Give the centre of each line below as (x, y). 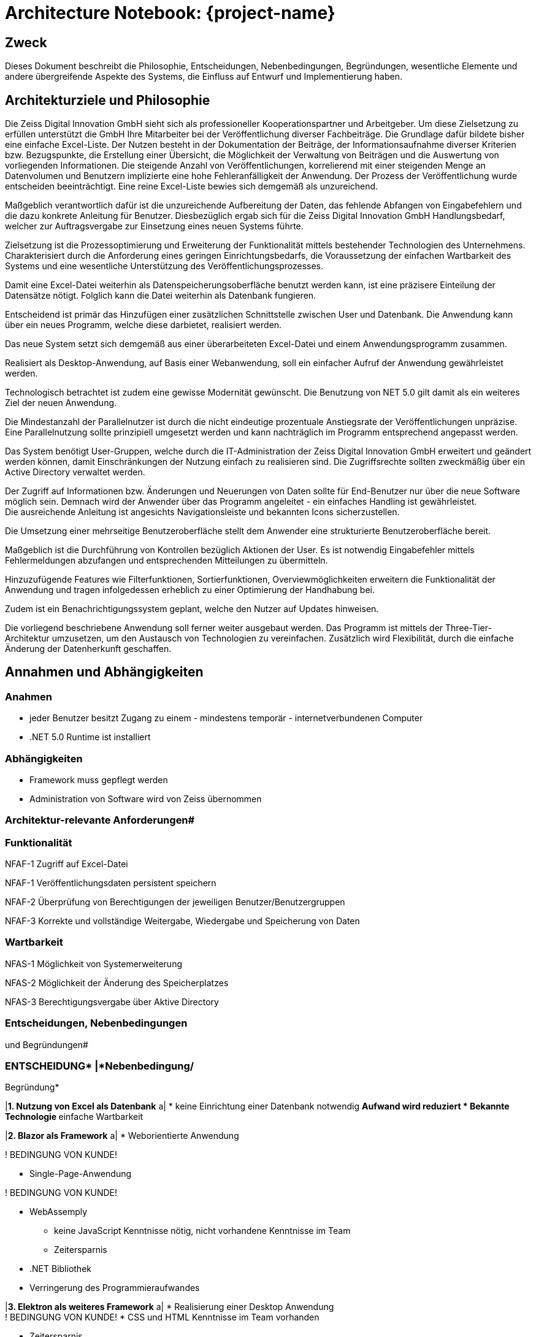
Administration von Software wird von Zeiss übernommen (146, 799)
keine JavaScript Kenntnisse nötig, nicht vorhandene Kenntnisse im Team (202, 1231)
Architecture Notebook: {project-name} (170, 13)
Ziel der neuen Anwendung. (61, 403)
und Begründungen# (47, 1044)
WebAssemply (59, 1212)
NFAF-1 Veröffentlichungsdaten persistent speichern (111, 883)
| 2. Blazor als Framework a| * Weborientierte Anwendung (122, 1136)
